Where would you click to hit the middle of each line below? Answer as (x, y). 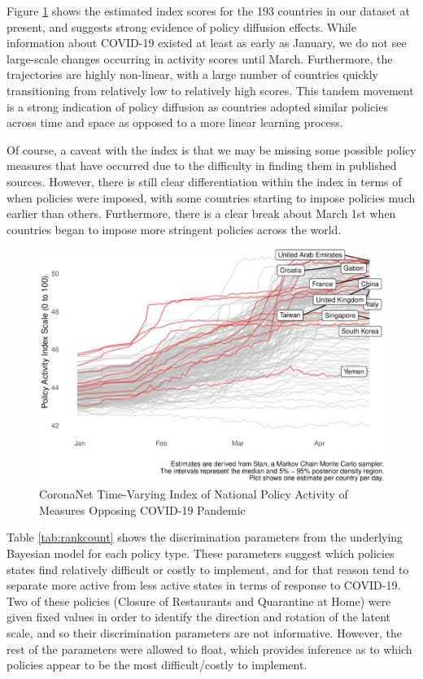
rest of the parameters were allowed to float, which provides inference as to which (209, 649)
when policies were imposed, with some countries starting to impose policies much (211, 197)
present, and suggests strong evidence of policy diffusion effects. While (181, 26)
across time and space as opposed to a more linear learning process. (175, 122)
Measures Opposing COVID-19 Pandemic (142, 509)
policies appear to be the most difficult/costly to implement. (157, 665)
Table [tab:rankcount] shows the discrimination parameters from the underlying (205, 537)
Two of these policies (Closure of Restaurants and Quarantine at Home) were (199, 601)
